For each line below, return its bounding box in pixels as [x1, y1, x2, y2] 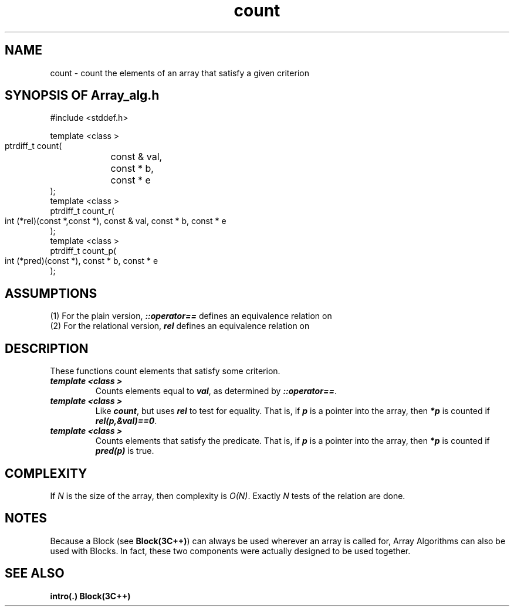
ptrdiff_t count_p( [50, 246, 117, 256]
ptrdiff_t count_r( [50, 206, 114, 216]
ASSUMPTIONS [5, 286, 97, 301]
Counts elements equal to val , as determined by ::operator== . [95, 386, 337, 396]
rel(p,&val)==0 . [95, 416, 157, 426]
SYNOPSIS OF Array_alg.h [5, 88, 160, 103]
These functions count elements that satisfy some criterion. [50, 366, 280, 376]
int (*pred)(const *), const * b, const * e [5, 256, 158, 266]
